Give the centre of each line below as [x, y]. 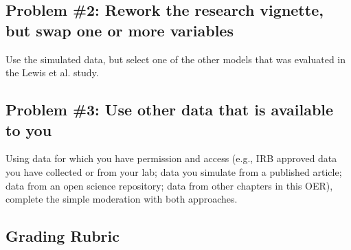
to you [29, 129]
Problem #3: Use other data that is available [170, 110]
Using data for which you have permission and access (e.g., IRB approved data [171, 158]
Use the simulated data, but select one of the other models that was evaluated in [176, 59]
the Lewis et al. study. [52, 72]
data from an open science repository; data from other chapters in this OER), [169, 185]
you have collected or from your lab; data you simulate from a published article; [174, 171]
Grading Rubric [63, 236]
